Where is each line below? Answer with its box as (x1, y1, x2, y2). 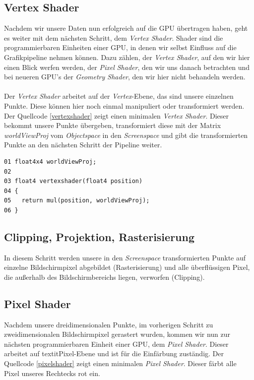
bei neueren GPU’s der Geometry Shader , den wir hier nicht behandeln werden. (4, 71, 246, 82)
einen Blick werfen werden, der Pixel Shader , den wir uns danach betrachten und (4, 62, 250, 72)
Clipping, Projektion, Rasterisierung (4, 229, 195, 244)
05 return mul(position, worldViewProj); (4, 197, 150, 204)
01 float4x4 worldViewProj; (4, 158, 97, 165)
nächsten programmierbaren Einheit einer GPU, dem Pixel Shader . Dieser (4, 338, 229, 349)
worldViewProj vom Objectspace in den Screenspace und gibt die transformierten (4, 129, 248, 140)
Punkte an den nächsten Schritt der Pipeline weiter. (4, 139, 162, 150)
